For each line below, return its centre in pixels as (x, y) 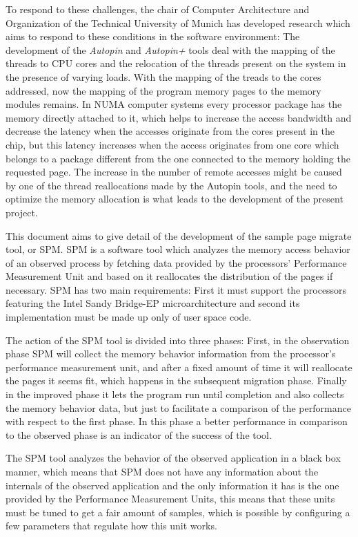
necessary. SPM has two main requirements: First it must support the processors (176, 289)
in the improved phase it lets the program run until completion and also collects (175, 394)
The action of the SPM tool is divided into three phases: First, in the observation (178, 340)
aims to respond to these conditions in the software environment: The (153, 36)
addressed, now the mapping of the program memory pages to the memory (163, 90)
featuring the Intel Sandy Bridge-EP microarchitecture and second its (153, 303)
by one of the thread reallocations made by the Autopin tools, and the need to (171, 185)
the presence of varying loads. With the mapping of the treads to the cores (163, 76)
